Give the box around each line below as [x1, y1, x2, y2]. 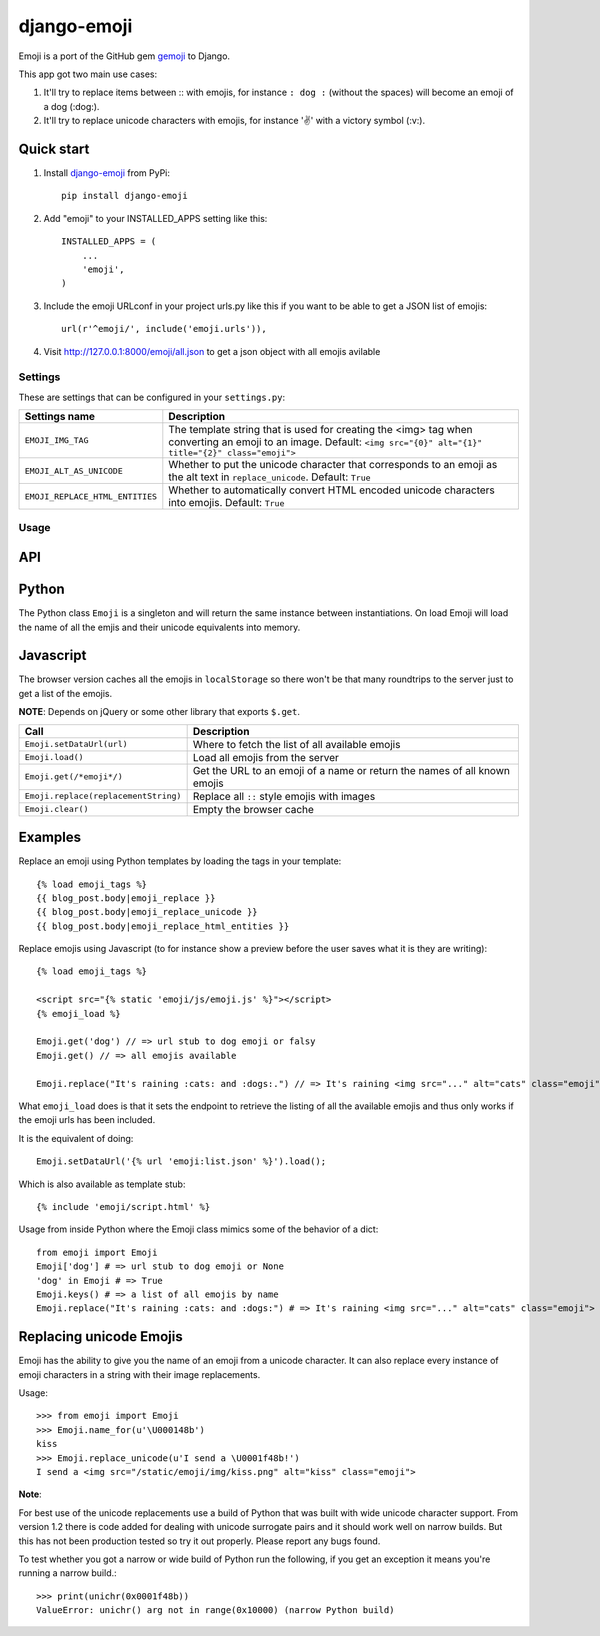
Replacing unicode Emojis [18, 1328, 184, 1345]
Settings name [24, 410, 95, 424]
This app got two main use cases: [18, 68, 158, 80]
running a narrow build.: [18, 1567, 117, 1579]
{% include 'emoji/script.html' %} [36, 1201, 211, 1212]
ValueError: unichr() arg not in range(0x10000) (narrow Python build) [36, 1605, 395, 1616]
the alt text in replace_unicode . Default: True [168, 470, 371, 484]
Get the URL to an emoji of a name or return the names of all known [192, 763, 510, 777]
